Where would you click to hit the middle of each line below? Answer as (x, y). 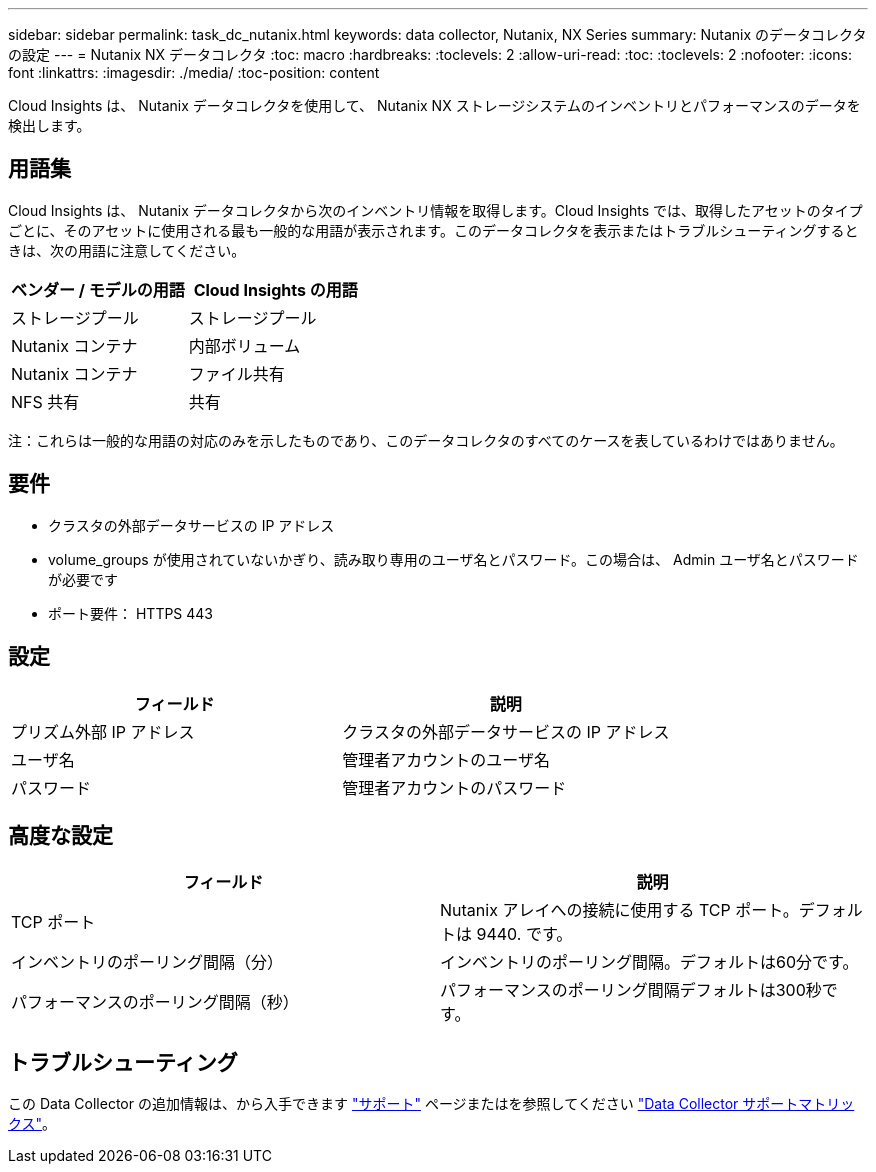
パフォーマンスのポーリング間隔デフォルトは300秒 (631, 990)
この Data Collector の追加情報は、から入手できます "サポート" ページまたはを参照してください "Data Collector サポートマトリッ (431, 1104)
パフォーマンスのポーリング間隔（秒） (155, 1002)
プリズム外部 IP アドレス (103, 731)
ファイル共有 (236, 373)
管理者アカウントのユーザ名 (446, 759)
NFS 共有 (45, 401)
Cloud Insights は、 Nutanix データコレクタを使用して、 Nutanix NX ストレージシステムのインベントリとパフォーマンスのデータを (434, 105)
